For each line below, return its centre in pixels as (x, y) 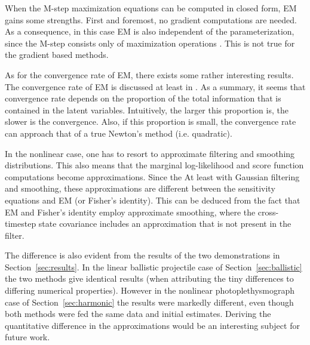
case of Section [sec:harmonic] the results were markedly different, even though (149, 302)
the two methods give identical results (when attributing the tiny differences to (149, 278)
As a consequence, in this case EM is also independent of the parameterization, (150, 31)
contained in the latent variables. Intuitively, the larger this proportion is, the (147, 110)
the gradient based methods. (57, 55)
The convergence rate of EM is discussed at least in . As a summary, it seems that (155, 86)
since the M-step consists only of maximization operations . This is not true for (150, 43)
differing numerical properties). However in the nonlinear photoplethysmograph (150, 290)
